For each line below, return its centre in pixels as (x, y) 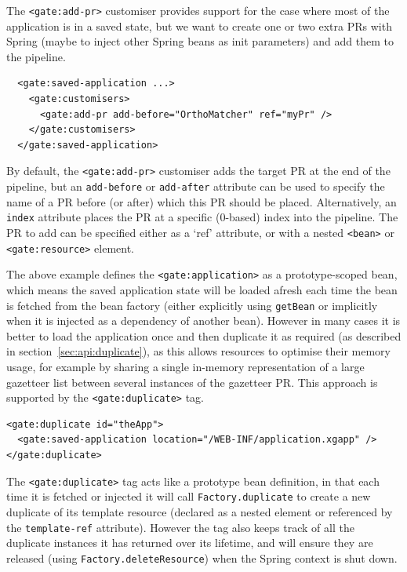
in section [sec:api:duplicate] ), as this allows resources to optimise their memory (198, 351)
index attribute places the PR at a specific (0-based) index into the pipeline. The (202, 217)
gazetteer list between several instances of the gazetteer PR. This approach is (192, 382)
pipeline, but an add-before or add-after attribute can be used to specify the (196, 186)
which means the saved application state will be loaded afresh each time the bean (202, 289)
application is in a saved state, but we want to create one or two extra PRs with (199, 26)
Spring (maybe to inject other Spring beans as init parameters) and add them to (200, 41)
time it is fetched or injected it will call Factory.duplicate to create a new (189, 496)
